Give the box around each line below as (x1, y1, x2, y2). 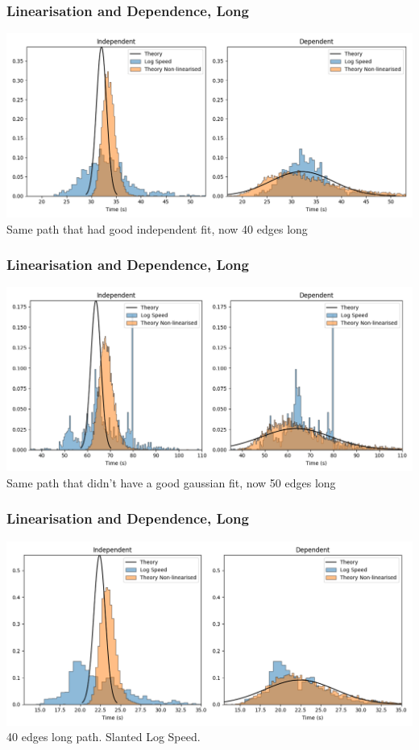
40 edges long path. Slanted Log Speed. (6, 728, 201, 745)
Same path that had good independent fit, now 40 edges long (6, 220, 308, 237)
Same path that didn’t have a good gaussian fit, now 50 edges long (6, 474, 336, 491)
